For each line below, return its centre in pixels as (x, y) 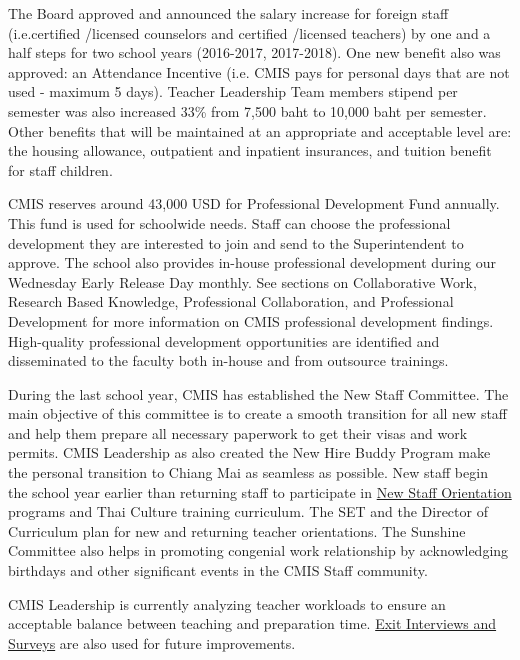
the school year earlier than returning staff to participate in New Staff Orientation (260, 491)
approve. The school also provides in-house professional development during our (252, 262)
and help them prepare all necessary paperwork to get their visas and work (238, 432)
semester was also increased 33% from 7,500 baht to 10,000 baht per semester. (247, 110)
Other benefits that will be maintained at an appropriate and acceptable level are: (260, 130)
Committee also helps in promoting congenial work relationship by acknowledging (258, 550)
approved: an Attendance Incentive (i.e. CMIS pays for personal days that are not (259, 71)
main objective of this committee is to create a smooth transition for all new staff (258, 413)
